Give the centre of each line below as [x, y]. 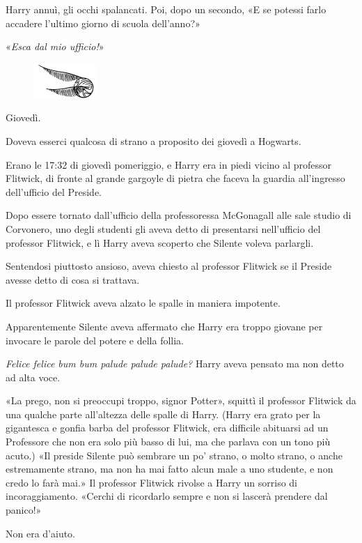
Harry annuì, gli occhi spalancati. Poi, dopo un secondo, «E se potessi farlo [166, 9]
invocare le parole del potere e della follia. [95, 340]
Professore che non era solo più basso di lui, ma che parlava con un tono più [168, 442]
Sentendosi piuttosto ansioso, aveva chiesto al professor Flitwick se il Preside [169, 266]
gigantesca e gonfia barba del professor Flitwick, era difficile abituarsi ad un [167, 428]
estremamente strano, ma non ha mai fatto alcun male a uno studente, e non [170, 469]
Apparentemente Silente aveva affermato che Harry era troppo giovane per [164, 326]
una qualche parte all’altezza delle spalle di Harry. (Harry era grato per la [163, 414]
